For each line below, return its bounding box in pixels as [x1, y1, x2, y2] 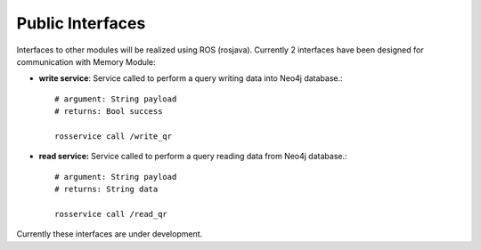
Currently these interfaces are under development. [16, 229, 203, 239]
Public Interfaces [16, 13, 146, 33]
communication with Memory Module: [16, 56, 156, 67]
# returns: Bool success [54, 107, 163, 117]
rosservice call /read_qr [54, 209, 168, 219]
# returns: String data [54, 184, 159, 195]
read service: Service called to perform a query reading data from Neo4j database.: [38, 151, 347, 162]
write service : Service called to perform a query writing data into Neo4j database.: [38, 73, 343, 84]
